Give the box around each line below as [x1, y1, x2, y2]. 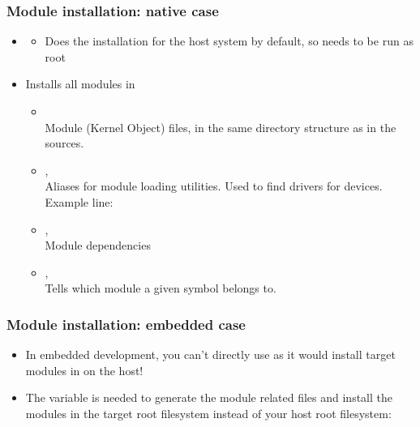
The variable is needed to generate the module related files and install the [25, 389, 393, 406]
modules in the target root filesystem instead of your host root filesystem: [25, 404, 392, 421]
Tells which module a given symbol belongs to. [45, 280, 276, 297]
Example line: [45, 193, 114, 210]
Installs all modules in [25, 75, 135, 92]
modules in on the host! [25, 361, 144, 378]
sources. [45, 135, 84, 152]
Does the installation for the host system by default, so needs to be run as [45, 32, 414, 49]
